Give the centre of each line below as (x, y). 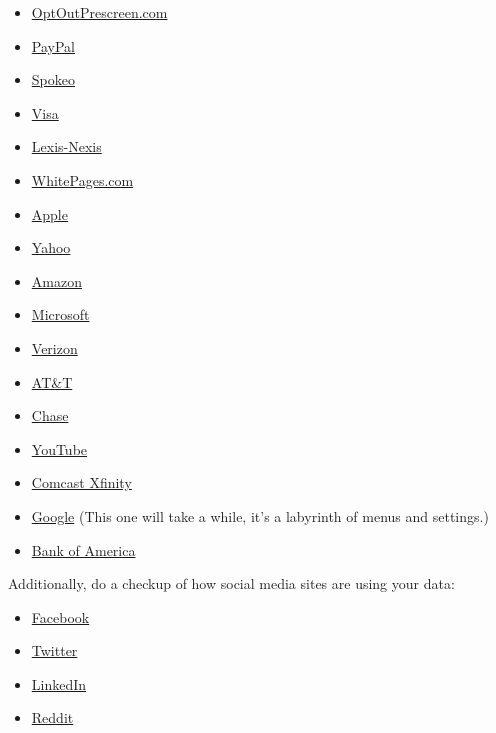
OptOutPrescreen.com (99, 12)
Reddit (52, 717)
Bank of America (83, 549)
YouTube (59, 448)
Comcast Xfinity (81, 482)
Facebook (60, 616)
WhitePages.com (82, 179)
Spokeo (53, 79)
